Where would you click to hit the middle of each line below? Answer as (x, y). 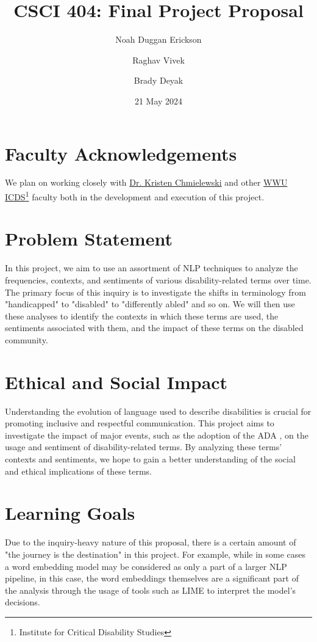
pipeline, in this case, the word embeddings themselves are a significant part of (152, 578)
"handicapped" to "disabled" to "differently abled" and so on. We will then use (150, 304)
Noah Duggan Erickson (158, 39)
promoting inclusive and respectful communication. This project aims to (140, 423)
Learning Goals (70, 513)
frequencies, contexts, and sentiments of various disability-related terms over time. (158, 280)
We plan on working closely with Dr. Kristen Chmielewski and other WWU (146, 182)
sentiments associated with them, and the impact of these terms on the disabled (154, 328)
